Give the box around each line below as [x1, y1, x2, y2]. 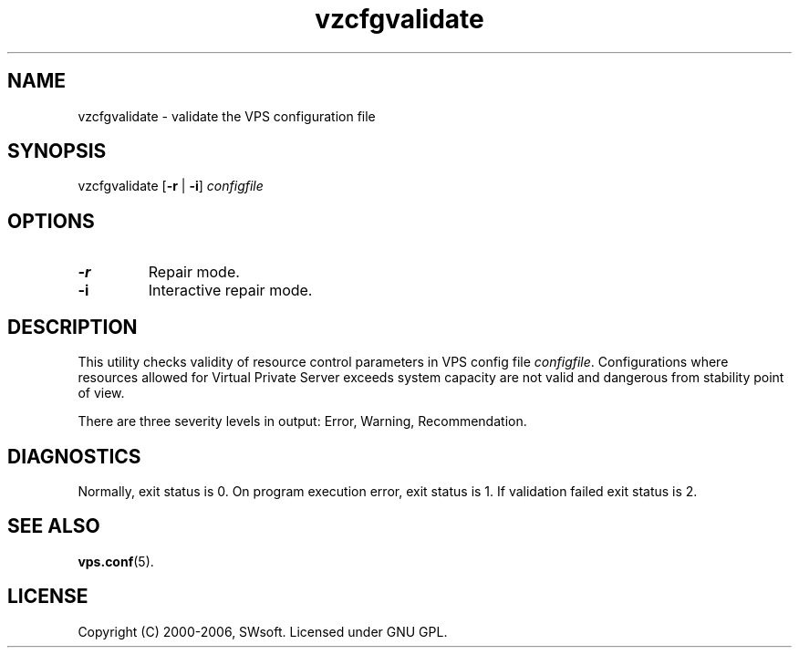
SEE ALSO [7, 515, 100, 538]
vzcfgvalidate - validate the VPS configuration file [78, 108, 376, 124]
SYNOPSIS [7, 140, 107, 163]
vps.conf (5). [78, 553, 154, 569]
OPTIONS [7, 209, 95, 233]
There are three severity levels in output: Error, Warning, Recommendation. [78, 413, 527, 430]
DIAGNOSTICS [7, 444, 141, 468]
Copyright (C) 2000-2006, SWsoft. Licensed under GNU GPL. [78, 623, 448, 639]
